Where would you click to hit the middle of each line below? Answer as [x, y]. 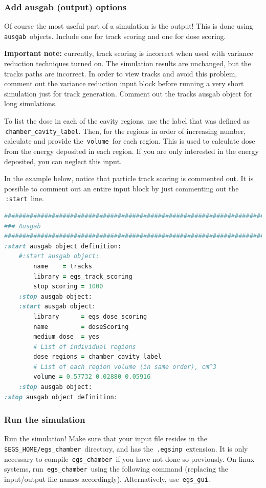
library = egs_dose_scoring [90, 316]
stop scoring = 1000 [68, 287]
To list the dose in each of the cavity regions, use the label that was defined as [127, 121]
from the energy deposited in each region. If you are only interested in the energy [131, 151]
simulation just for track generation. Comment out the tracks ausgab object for [128, 93]
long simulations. [31, 103]
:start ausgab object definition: [63, 246]
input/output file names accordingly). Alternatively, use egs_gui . [107, 479]
